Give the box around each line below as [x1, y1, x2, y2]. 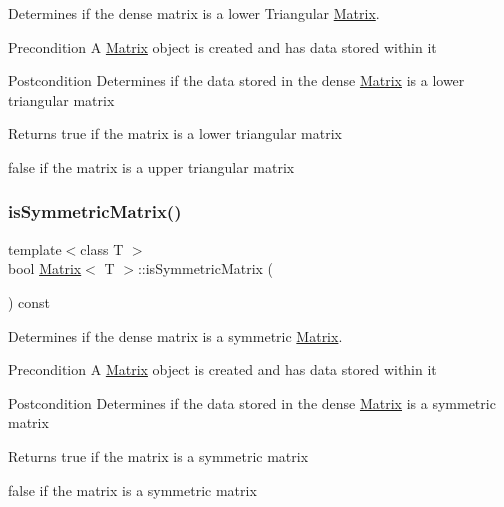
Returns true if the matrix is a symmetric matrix [8, 445, 309, 466]
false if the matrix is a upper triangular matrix [8, 156, 295, 177]
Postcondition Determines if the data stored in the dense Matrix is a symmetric [8, 392, 496, 413]
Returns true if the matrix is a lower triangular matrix [8, 123, 342, 144]
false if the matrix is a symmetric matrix [8, 479, 257, 500]
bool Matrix [8, 258, 82, 279]
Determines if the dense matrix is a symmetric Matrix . [8, 325, 343, 346]
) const [8, 291, 51, 312]
